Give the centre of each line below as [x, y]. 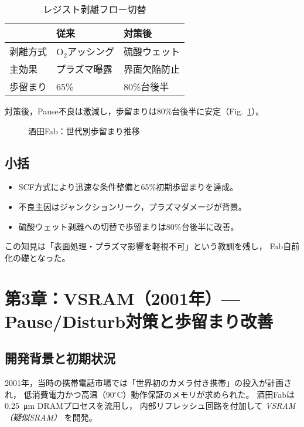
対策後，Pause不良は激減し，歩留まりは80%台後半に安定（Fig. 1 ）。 [134, 111]
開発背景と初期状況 [60, 358]
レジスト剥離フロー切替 [95, 9]
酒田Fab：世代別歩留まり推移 [84, 131]
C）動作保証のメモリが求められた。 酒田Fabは [206, 394]
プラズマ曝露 [84, 69]
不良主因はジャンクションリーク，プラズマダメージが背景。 [132, 206]
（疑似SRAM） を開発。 [51, 417]
